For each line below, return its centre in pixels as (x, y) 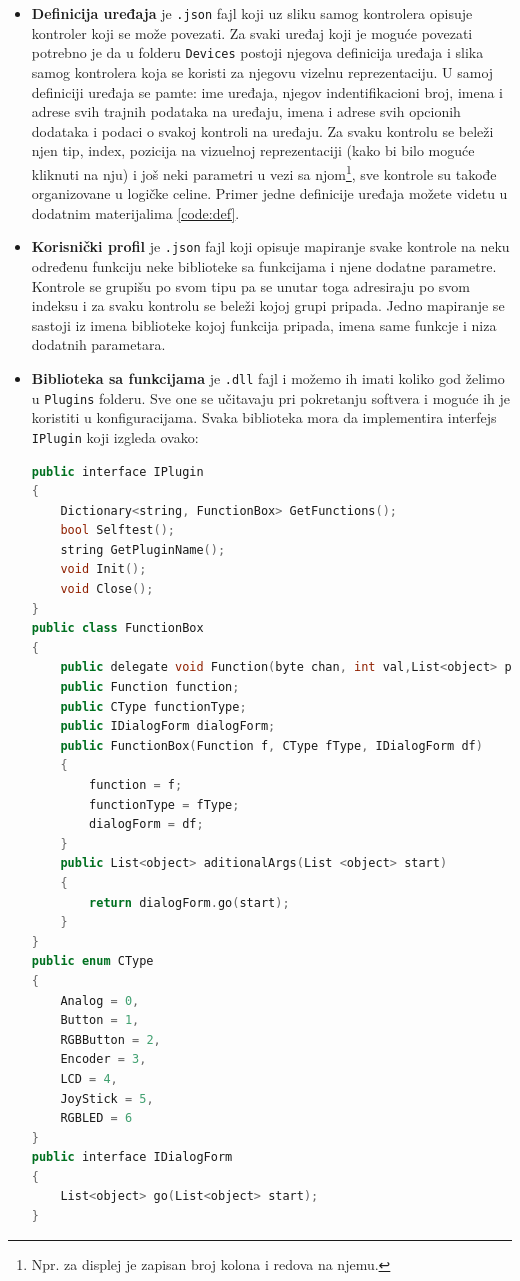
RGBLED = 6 (96, 1118)
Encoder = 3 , (103, 1059)
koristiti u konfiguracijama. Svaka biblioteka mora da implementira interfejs (264, 417)
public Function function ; (150, 687)
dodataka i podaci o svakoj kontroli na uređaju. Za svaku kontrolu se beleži (262, 130)
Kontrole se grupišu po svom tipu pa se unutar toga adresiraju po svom (250, 285)
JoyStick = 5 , (107, 1098)
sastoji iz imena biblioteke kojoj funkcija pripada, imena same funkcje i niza (264, 324)
